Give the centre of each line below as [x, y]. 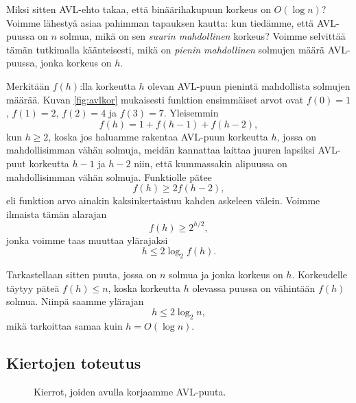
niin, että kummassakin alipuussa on [211, 163]
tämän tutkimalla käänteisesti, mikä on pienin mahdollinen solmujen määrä [166, 49]
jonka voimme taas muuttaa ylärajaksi [87, 240]
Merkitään [28, 85]
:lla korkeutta [108, 85]
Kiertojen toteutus [74, 362]
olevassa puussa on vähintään [254, 288]
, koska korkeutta [144, 288]
